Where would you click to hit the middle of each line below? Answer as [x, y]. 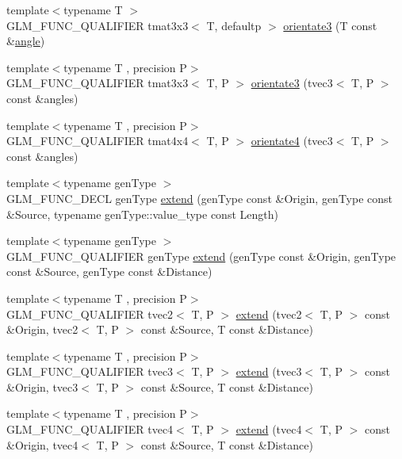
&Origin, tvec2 [42, 329]
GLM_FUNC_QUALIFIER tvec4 [90, 429]
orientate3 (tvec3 [292, 83]
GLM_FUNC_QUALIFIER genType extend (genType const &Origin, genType [201, 256]
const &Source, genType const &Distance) [109, 272]
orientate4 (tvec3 [292, 141]
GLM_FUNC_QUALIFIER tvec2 [90, 314]
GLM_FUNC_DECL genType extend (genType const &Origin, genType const [200, 198]
